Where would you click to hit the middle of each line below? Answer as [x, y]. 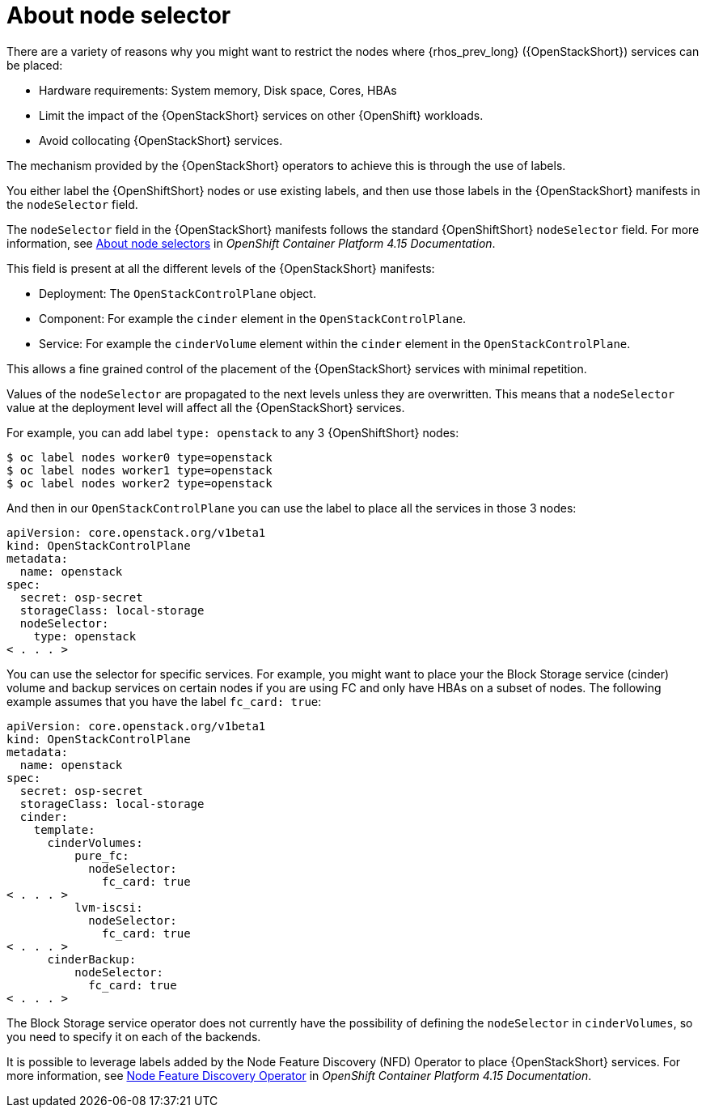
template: [64, 829]
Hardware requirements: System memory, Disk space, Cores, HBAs [218, 90]
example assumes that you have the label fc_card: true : [164, 701]
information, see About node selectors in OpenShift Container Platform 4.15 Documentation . [251, 243]
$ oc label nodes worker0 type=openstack [140, 457]
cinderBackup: [92, 959]
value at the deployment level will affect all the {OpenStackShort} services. [206, 407]
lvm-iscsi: [109, 907]
